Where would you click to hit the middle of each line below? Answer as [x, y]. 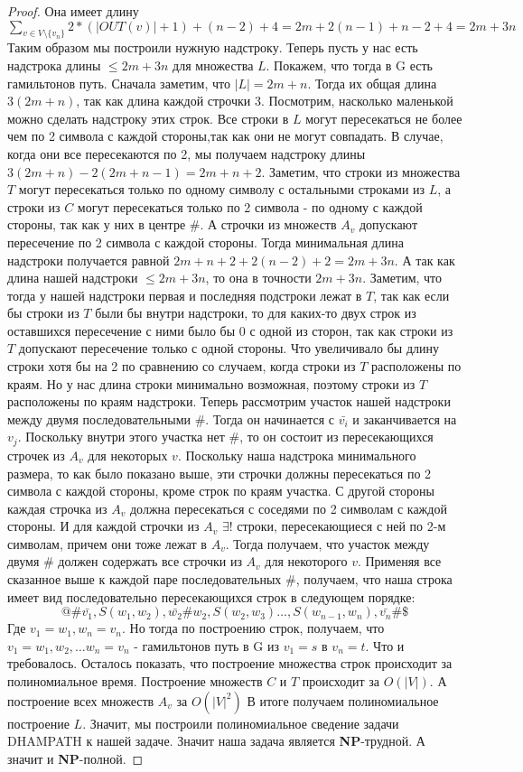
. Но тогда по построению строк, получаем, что [253, 628]
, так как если [411, 295]
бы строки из [43, 313]
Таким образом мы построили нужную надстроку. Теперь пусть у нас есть [213, 47]
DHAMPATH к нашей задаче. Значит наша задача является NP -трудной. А [216, 741]
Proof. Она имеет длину [73, 11]
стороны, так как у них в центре [97, 224]
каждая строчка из [57, 508]
